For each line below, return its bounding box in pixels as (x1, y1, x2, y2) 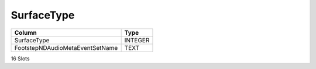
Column (14, 28, 37, 37)
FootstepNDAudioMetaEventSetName (14, 43, 118, 52)
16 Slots (11, 55, 30, 62)
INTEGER (124, 36, 150, 44)
